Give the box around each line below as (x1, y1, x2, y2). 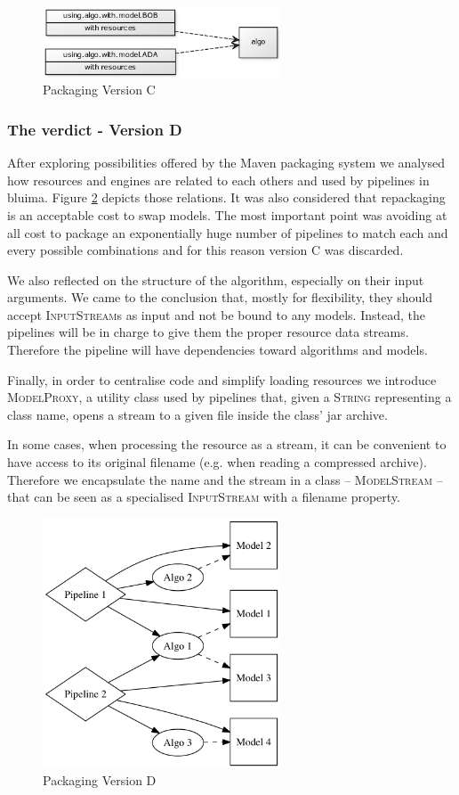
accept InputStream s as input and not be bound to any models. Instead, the (7, 305, 425, 324)
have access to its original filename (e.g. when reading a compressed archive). (7, 453, 427, 471)
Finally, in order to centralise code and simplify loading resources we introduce (7, 370, 437, 389)
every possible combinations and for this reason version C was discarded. (7, 241, 404, 259)
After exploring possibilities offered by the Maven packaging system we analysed (7, 153, 446, 172)
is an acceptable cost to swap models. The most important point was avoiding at (7, 205, 447, 224)
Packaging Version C (43, 80, 156, 99)
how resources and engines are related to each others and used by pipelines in (7, 170, 430, 189)
